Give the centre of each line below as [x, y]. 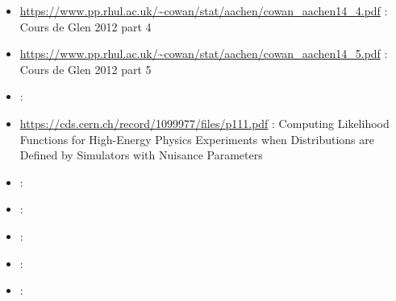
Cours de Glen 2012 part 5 [85, 69]
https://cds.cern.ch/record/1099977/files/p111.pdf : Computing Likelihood [204, 123]
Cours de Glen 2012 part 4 [85, 26]
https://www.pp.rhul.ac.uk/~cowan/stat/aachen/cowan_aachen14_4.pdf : [204, 10]
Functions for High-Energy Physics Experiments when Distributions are [197, 139]
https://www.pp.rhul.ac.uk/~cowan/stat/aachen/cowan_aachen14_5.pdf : [204, 54]
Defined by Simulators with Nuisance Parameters [141, 155]
